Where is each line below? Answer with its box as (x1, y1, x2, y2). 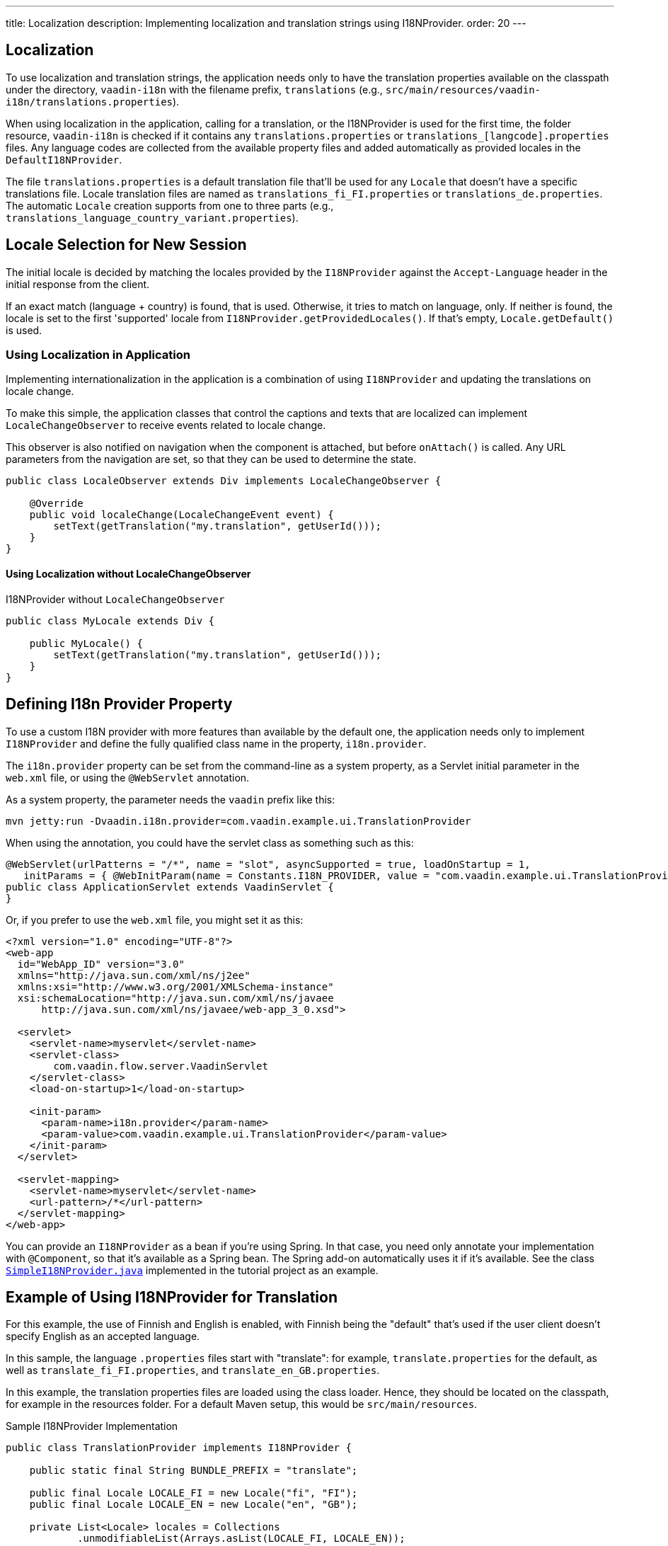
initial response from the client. (6, 277, 150, 290)
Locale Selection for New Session (6, 236, 247, 254)
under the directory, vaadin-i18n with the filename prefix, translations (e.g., (6, 83, 383, 96)
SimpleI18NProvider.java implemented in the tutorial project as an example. (6, 1264, 379, 1276)
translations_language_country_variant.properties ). (6, 211, 299, 224)
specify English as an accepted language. (6, 1330, 200, 1343)
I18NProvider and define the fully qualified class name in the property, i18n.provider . (6, 737, 427, 750)
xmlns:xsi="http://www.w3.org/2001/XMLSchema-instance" (17, 980, 334, 992)
